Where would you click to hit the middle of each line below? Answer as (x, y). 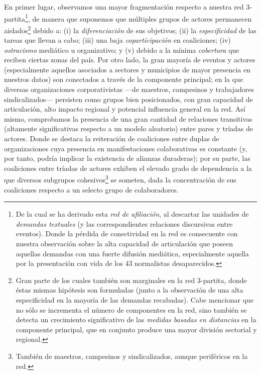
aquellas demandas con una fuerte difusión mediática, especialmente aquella (132, 253)
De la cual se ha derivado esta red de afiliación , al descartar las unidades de (132, 214)
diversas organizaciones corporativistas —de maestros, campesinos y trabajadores (129, 89)
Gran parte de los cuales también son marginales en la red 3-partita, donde (131, 280)
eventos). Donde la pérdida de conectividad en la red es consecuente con (127, 233)
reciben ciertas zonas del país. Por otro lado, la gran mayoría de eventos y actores (130, 60)
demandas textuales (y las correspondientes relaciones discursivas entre (124, 223)
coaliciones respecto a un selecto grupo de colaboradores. (91, 189)
